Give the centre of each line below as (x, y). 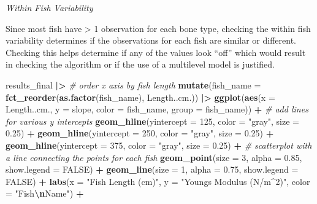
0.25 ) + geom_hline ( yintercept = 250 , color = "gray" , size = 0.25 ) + (140, 133)
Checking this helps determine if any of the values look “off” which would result (156, 52)
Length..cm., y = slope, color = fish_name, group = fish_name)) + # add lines (157, 109)
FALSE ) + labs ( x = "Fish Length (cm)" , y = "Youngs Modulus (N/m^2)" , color (158, 181)
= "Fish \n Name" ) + (45, 193)
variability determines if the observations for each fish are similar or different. (151, 40)
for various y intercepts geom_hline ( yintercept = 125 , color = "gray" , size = (152, 121)
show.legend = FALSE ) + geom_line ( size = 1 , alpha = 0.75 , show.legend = (152, 169)
